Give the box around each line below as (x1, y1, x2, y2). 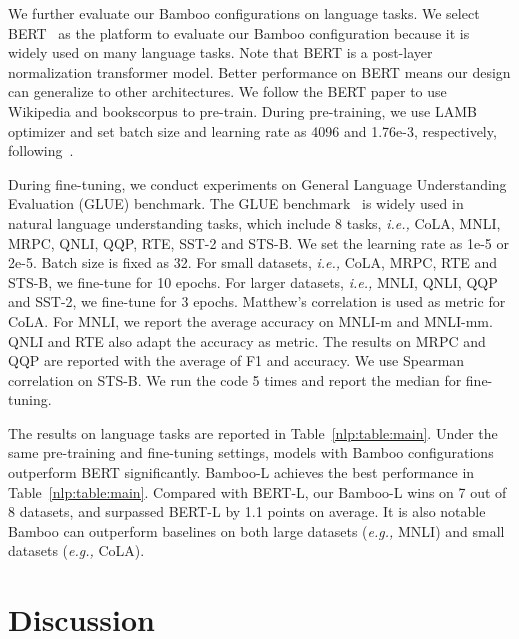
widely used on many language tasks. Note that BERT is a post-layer (8, 42, 433, 63)
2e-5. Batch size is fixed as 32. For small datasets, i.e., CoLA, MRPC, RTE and (8, 252, 498, 273)
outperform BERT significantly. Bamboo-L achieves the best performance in (8, 462, 475, 483)
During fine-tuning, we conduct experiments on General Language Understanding (8, 173, 507, 194)
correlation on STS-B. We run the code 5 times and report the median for (8, 369, 462, 390)
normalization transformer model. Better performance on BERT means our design (8, 61, 511, 82)
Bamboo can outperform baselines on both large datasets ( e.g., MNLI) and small (8, 520, 505, 541)
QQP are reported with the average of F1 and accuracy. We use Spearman (8, 350, 465, 371)
